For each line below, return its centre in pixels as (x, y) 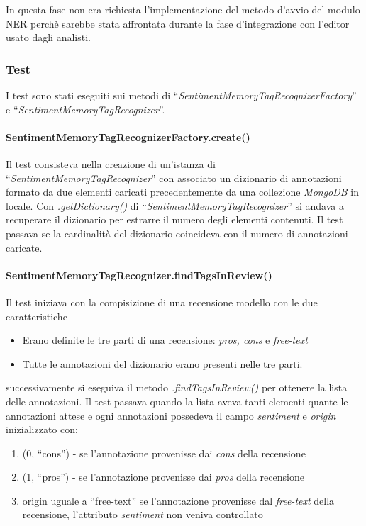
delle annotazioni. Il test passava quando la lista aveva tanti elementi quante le (177, 401)
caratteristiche (37, 316)
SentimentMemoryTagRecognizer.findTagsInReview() (139, 275)
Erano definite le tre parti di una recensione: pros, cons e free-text (165, 340)
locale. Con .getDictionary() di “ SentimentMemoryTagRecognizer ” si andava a (175, 205)
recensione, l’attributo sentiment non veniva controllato (143, 514)
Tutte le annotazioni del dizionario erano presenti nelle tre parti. (162, 363)
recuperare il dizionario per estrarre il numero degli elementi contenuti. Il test (174, 219)
